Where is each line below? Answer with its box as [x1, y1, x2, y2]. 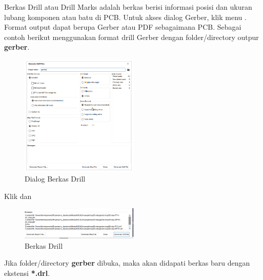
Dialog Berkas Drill [25, 173, 86, 184]
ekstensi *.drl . [4, 267, 50, 278]
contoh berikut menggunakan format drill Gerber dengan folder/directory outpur [4, 31, 259, 42]
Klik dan [4, 190, 32, 201]
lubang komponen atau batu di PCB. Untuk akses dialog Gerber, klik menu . [4, 11, 247, 22]
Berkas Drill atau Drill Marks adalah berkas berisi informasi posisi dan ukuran [4, 2, 252, 12]
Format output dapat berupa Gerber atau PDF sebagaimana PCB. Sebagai [4, 22, 241, 32]
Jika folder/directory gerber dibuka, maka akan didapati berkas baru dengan [4, 257, 250, 268]
